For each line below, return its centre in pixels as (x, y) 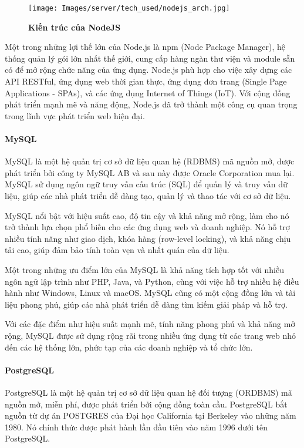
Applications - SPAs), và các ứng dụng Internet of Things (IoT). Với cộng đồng (148, 92)
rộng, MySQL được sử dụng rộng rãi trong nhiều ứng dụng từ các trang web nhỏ (150, 335)
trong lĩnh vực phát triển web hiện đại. (75, 115)
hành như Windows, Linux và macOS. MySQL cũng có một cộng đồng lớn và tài (150, 293)
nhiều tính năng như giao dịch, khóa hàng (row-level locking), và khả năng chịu (148, 238)
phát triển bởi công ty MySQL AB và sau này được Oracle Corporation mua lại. (150, 172)
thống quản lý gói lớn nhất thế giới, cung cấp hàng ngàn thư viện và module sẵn (150, 58)
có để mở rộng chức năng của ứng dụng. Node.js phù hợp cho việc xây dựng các (148, 70)
